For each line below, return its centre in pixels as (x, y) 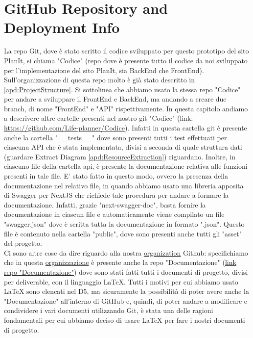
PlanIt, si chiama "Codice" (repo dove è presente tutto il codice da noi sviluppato (126, 60)
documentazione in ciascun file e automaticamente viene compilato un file (114, 214)
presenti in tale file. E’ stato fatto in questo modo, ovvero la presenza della (116, 176)
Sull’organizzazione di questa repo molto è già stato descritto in (100, 80)
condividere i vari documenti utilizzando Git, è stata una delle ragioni (109, 310)
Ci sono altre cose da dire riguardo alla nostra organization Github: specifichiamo (126, 252)
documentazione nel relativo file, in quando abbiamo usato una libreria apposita (124, 185)
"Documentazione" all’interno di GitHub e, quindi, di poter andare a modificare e (126, 300)
